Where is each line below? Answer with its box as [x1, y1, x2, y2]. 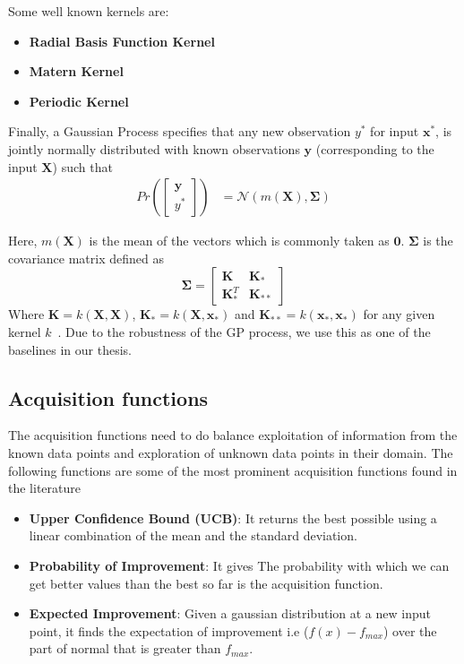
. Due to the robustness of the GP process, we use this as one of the [57, 322, 431, 341]
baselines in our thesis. [8, 340, 133, 358]
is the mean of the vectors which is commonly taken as [89, 231, 390, 250]
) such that [52, 157, 113, 176]
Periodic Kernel [29, 91, 129, 110]
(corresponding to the [315, 139, 434, 158]
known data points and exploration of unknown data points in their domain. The [8, 443, 453, 461]
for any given [363, 305, 435, 323]
